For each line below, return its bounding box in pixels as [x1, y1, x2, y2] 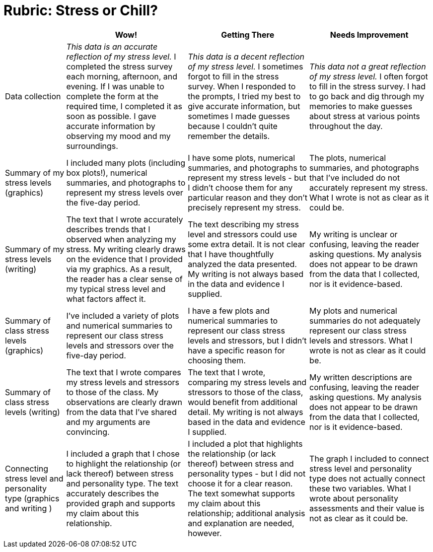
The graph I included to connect [309, 453, 429, 464]
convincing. [66, 426, 110, 437]
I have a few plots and [188, 305, 270, 316]
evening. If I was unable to [66, 81, 164, 91]
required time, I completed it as [66, 101, 182, 111]
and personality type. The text [66, 478, 179, 488]
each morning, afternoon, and [66, 71, 178, 81]
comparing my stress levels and [188, 377, 307, 387]
